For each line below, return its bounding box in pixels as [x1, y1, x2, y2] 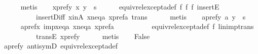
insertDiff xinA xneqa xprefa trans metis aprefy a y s [35, 11, 246, 21]
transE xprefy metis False [35, 30, 150, 41]
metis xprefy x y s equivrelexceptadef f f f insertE [20, 1, 219, 11]
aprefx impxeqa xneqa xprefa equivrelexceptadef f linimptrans [20, 21, 254, 31]
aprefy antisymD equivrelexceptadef [4, 40, 118, 51]
